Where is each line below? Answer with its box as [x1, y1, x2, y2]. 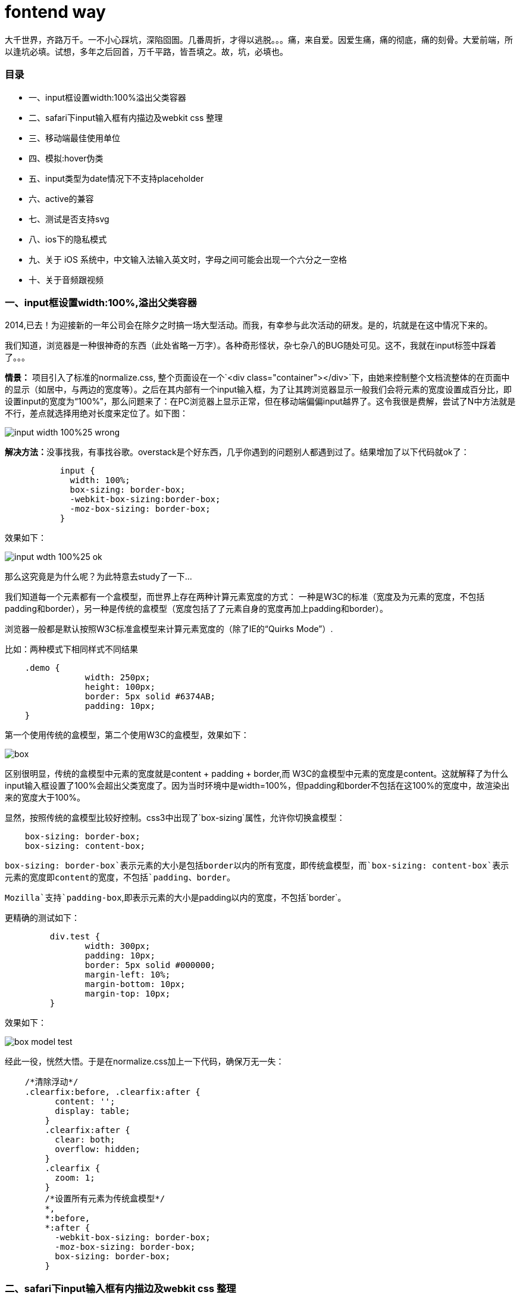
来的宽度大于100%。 [5, 792, 86, 803]
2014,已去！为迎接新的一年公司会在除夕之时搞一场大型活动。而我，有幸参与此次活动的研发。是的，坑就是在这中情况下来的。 [5, 320, 493, 331]
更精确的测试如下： [5, 913, 80, 923]
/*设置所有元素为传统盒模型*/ [45, 1194, 165, 1204]
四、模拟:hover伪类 [29, 152, 104, 163]
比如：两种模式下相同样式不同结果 [5, 644, 138, 655]
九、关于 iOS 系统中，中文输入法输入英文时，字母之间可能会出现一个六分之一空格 [29, 254, 347, 264]
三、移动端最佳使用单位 [29, 132, 120, 143]
